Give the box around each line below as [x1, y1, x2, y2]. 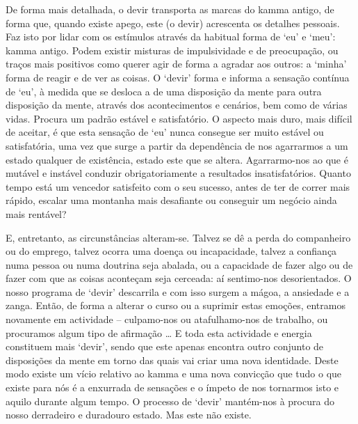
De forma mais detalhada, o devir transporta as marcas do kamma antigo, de [6, 2, 334, 16]
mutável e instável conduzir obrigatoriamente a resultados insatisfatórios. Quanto [6, 166, 351, 180]
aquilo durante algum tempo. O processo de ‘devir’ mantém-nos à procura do [6, 393, 334, 408]
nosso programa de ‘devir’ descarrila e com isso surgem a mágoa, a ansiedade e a [6, 284, 350, 299]
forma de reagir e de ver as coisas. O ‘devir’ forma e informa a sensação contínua [6, 70, 350, 84]
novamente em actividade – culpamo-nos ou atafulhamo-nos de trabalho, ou [6, 312, 328, 327]
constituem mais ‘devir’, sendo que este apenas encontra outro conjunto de [6, 339, 324, 354]
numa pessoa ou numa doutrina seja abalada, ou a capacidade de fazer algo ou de [6, 257, 353, 272]
